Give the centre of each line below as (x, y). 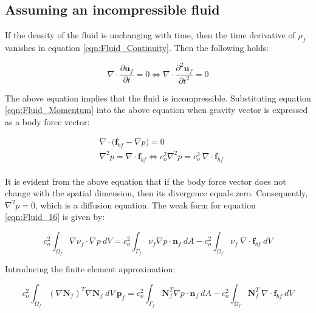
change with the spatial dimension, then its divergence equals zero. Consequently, (156, 193)
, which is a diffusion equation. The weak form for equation (146, 205)
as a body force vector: (47, 121)
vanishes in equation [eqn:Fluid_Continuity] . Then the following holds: (137, 47)
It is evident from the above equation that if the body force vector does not (146, 181)
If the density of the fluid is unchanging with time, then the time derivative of (150, 35)
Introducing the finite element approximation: (90, 269)
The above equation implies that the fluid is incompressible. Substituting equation (158, 98)
